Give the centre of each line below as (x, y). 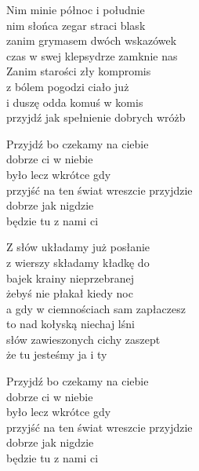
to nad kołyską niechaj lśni (71, 324)
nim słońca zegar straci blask (76, 25)
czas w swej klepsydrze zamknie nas (92, 55)
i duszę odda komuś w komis (75, 102)
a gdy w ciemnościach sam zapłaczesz (96, 308)
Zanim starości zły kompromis (79, 71)
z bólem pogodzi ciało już (68, 86)
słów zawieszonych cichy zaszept (83, 339)
